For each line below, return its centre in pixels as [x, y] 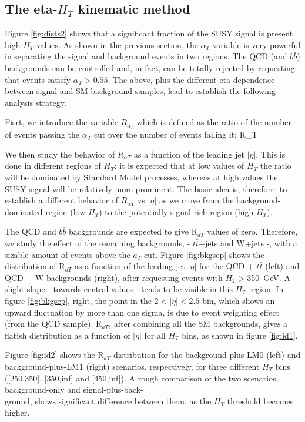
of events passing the [42, 134]
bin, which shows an [239, 300]
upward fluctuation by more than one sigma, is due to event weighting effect [142, 312]
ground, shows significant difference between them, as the [108, 401]
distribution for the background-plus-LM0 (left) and [207, 355]
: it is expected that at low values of [179, 165]
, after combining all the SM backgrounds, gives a [198, 324]
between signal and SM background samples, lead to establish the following [140, 91]
